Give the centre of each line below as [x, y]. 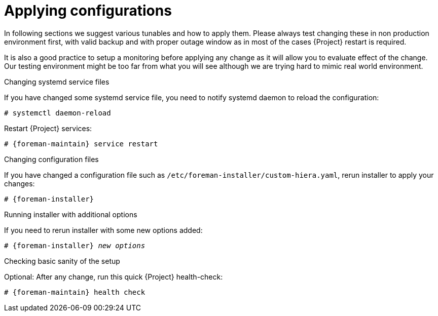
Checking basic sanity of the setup [62, 261]
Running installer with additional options [71, 214]
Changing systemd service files [57, 82]
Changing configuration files [51, 159]
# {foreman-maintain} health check [75, 292]
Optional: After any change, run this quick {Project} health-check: [114, 276]
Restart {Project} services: [48, 128]
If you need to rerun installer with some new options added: [103, 230]
